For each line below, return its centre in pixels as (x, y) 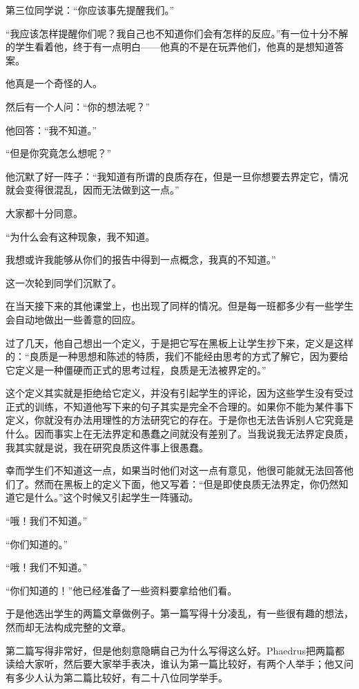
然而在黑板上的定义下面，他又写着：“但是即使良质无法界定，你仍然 (186, 483)
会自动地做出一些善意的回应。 (73, 319)
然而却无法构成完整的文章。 (68, 627)
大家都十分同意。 (44, 213)
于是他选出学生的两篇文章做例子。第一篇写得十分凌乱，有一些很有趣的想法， (179, 613)
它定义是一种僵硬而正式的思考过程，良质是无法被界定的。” (136, 369)
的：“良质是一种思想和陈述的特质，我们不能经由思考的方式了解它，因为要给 (177, 356)
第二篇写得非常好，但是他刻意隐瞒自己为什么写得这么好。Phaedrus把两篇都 (175, 650)
